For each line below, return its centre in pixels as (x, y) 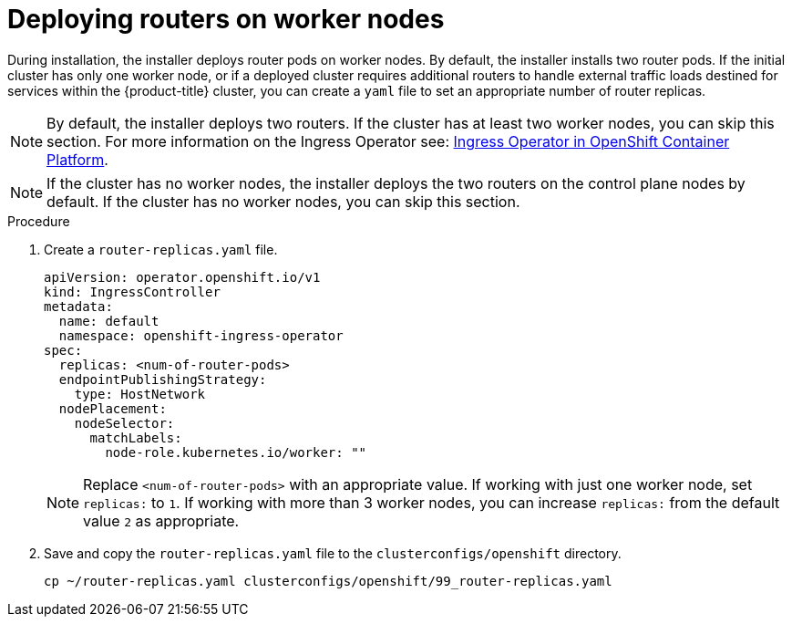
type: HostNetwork (140, 394)
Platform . (77, 159)
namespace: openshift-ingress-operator (201, 335)
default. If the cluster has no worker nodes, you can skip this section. (283, 201)
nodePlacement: (113, 408)
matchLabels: (136, 437)
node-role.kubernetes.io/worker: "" (236, 452)
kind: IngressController (132, 291)
